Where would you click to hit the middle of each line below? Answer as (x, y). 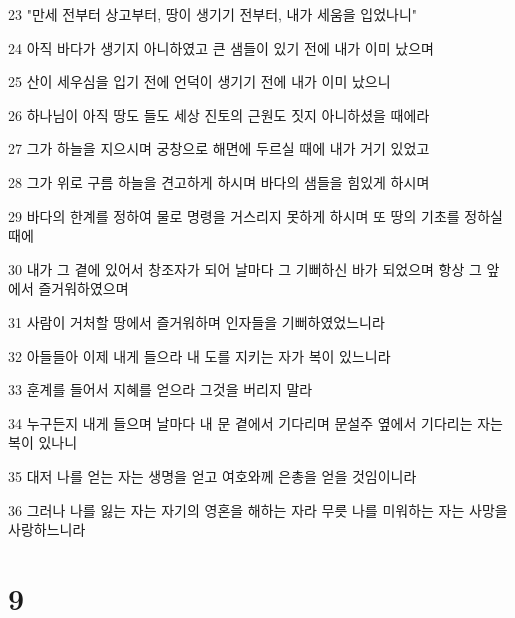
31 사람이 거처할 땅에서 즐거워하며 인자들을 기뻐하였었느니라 (196, 321)
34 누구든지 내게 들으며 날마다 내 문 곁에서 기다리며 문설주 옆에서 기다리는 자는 (255, 422)
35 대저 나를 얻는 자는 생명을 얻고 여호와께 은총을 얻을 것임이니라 (212, 475)
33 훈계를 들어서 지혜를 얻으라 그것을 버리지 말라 (160, 389)
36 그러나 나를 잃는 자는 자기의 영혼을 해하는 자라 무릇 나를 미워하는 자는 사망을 (258, 509)
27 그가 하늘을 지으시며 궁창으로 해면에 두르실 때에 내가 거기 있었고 (219, 148)
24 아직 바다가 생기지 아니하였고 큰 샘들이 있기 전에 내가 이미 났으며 (221, 47)
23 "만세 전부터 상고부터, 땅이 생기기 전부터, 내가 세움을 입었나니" (213, 14)
